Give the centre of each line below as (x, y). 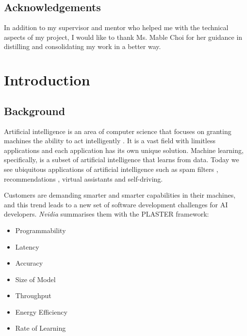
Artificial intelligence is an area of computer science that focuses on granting (118, 131)
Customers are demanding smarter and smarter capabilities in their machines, (120, 195)
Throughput (33, 295)
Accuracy (29, 263)
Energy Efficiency (41, 311)
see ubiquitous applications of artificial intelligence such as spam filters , (111, 169)
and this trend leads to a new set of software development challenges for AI (116, 204)
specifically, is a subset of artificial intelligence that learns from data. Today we (122, 160)
